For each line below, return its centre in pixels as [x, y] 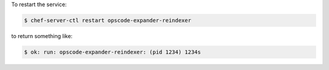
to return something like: [42, 36]
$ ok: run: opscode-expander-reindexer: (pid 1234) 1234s [112, 52]
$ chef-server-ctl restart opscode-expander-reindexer [108, 20]
